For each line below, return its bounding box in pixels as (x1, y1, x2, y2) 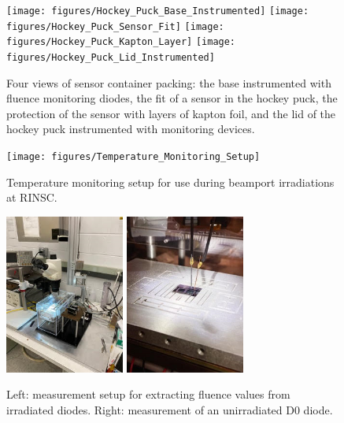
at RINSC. (6, 189, 57, 206)
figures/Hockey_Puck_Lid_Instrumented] (6, 51, 215, 63)
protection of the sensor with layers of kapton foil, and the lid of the (6, 105, 336, 121)
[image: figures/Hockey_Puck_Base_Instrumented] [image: (6, 6, 309, 17)
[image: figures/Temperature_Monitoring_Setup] (6, 151, 261, 162)
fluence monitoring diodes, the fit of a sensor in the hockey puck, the (6, 90, 338, 106)
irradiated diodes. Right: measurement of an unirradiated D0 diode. (6, 401, 333, 417)
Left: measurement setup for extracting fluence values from (6, 386, 290, 403)
